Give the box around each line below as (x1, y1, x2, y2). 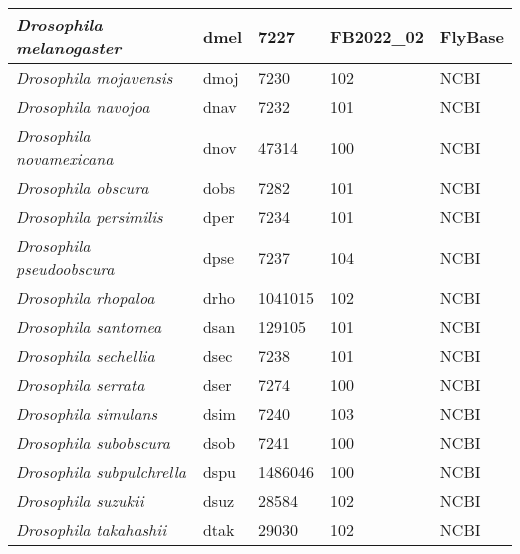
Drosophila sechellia (16, 344, 155, 367)
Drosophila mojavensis (16, 66, 173, 89)
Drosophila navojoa (16, 95, 150, 118)
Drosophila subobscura (16, 431, 171, 454)
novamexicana (16, 147, 114, 170)
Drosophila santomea (16, 315, 162, 338)
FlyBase (439, 24, 504, 48)
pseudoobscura (16, 257, 115, 280)
